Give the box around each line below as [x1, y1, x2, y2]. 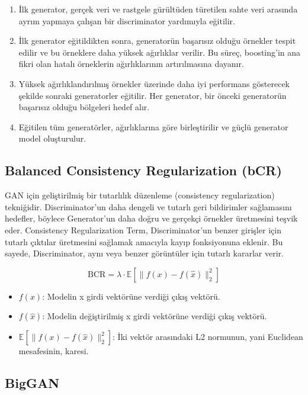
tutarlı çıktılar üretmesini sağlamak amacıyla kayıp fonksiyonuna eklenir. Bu [5, 235, 283, 248]
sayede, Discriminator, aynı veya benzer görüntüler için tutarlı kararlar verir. [5, 247, 284, 259]
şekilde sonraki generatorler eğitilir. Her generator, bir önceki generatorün [18, 89, 287, 101]
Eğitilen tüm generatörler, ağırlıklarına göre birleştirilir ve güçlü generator [18, 120, 288, 133]
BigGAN [5, 374, 60, 392]
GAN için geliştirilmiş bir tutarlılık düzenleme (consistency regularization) [5, 189, 275, 201]
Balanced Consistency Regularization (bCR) [5, 161, 282, 179]
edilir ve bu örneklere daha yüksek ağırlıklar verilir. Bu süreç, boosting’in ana [18, 46, 301, 58]
